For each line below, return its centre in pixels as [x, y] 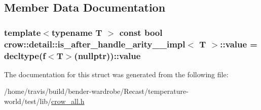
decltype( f [25, 55]
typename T [77, 32]
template [23, 32]
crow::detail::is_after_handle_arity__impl [95, 44]
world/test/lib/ [28, 101]
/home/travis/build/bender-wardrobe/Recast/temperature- [96, 91]
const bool [141, 32]
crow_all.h [68, 101]
